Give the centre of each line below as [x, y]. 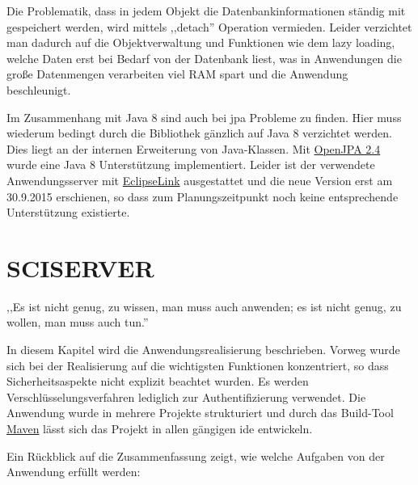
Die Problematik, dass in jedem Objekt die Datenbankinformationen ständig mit [206, 11]
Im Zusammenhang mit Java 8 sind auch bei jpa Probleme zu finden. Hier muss [204, 117]
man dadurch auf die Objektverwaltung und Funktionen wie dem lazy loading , [201, 42]
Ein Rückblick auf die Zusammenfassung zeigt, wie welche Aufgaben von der [196, 455]
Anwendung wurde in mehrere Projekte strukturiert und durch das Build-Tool [200, 413]
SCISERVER [80, 267]
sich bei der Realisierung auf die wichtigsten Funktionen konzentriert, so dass [198, 365]
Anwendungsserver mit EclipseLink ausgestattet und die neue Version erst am [200, 180]
